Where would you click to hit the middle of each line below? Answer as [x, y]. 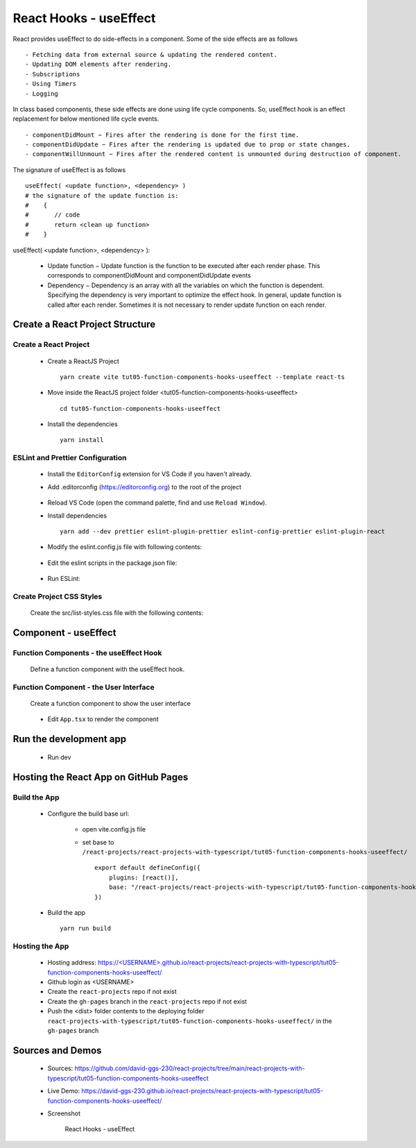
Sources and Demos [57, 1050]
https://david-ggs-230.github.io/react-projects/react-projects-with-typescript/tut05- [202, 1091]
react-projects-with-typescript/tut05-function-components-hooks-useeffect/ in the [190, 1021]
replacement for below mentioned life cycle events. [86, 119]
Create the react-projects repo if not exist [112, 992]
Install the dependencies [83, 424]
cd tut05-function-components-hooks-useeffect [140, 408]
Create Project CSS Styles [58, 596]
